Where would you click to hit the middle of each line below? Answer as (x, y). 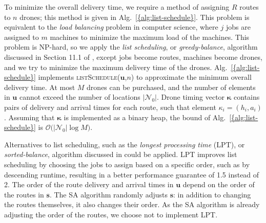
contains (247, 97)
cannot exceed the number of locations (80, 97)
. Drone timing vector (191, 97)
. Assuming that (29, 117)
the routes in (24, 194)
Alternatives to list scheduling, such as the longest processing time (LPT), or (125, 144)
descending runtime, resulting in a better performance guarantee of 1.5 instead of (132, 174)
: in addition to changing (212, 194)
